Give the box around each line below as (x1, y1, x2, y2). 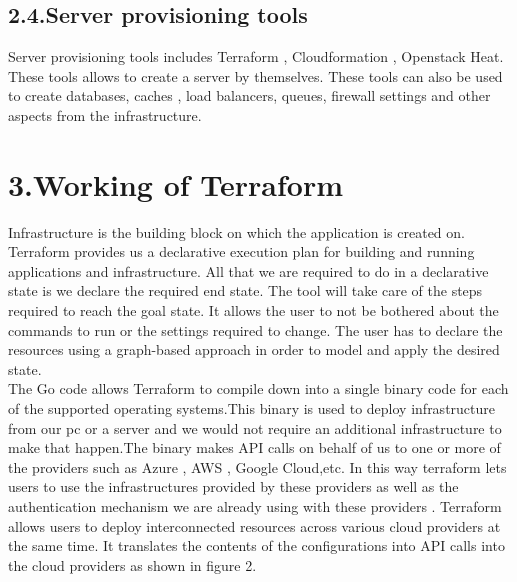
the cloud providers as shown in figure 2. (8, 554, 257, 575)
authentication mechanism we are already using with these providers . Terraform (8, 496, 502, 517)
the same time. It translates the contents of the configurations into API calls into (8, 535, 505, 556)
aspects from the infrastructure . (8, 104, 202, 125)
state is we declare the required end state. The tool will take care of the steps (8, 280, 483, 301)
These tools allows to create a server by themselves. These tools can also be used (8, 65, 503, 86)
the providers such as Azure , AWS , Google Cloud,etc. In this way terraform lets (8, 456, 507, 477)
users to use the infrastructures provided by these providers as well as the (8, 476, 459, 497)
